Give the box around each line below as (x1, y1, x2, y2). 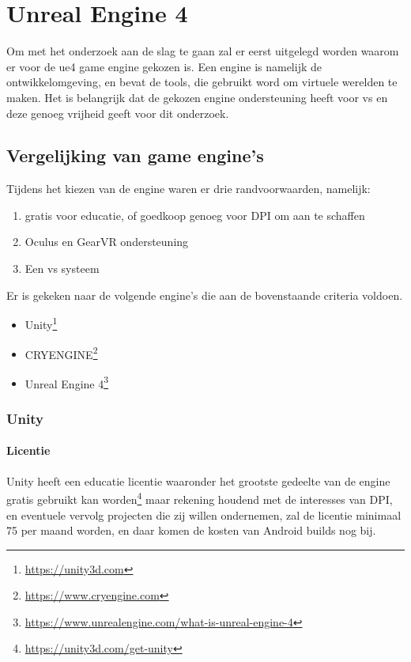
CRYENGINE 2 (25, 343, 98, 362)
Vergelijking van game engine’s (6, 143, 264, 168)
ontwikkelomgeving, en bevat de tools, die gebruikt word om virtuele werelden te (6, 74, 398, 90)
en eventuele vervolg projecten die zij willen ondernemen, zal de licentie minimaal (6, 506, 402, 523)
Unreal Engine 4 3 (25, 373, 109, 392)
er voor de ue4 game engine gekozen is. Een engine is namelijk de (6, 58, 322, 74)
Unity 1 (25, 314, 58, 332)
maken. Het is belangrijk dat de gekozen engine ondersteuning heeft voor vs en (6, 89, 388, 105)
